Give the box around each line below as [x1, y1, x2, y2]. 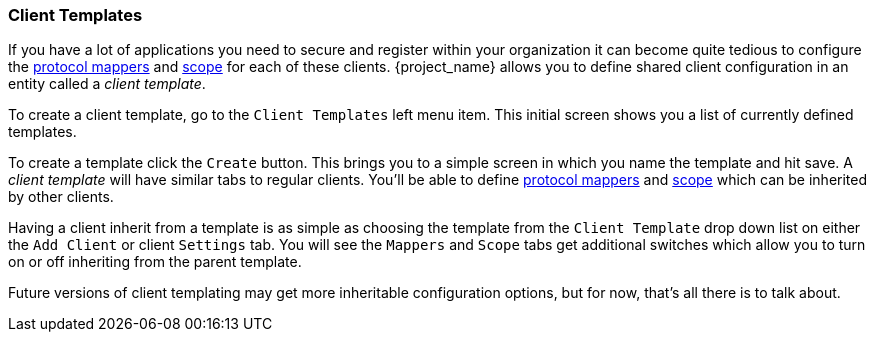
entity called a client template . [8, 75, 206, 93]
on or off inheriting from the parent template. [8, 253, 302, 271]
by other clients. [8, 188, 114, 206]
